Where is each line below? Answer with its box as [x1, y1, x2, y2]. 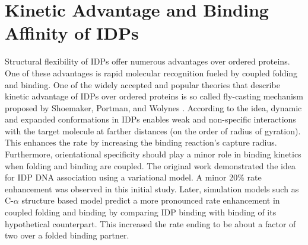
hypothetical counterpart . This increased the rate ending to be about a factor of [5, 217, 296, 230]
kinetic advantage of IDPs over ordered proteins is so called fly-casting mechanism [5, 90, 304, 102]
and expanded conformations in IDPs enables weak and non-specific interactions [5, 113, 296, 125]
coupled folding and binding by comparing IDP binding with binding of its [5, 206, 277, 218]
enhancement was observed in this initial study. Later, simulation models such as [5, 182, 299, 195]
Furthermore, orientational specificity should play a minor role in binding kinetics [5, 148, 301, 160]
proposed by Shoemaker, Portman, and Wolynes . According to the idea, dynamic [5, 101, 302, 114]
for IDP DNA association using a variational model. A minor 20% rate [5, 171, 262, 183]
